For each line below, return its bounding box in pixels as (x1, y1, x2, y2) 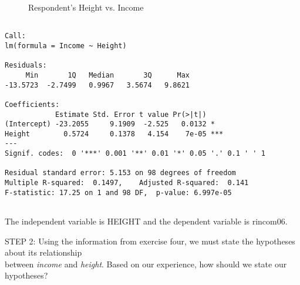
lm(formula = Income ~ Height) (5, 41, 127, 50)
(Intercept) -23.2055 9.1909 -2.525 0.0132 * (5, 120, 215, 129)
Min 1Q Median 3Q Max (25, 71, 190, 79)
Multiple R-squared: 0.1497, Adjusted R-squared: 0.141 (5, 179, 249, 187)
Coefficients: (5, 100, 60, 109)
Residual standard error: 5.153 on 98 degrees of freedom (5, 169, 236, 177)
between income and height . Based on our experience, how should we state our (5, 257, 287, 270)
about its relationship (5, 246, 82, 259)
